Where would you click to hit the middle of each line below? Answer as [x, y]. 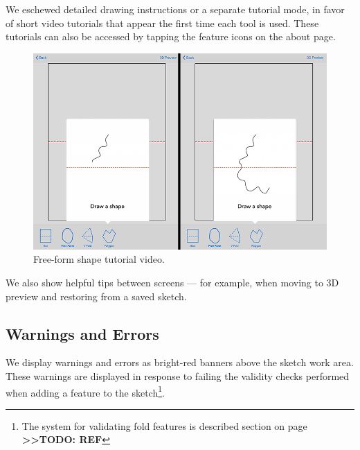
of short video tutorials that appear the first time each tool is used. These [162, 23]
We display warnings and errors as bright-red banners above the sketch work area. [180, 362]
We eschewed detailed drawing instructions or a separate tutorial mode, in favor [175, 9]
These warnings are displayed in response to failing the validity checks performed [178, 375]
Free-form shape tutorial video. [99, 259]
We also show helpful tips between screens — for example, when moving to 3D [172, 282]
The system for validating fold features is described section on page [164, 425]
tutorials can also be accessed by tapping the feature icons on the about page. [171, 36]
